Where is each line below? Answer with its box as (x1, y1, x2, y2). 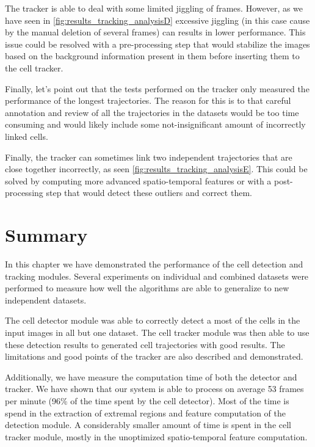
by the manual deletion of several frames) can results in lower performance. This (5, 26, 306, 38)
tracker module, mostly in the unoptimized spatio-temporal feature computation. (5, 430, 308, 443)
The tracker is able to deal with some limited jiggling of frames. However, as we (5, 2, 303, 14)
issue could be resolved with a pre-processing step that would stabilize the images (5, 37, 310, 50)
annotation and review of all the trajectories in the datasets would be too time (5, 106, 299, 118)
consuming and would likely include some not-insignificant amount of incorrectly (5, 118, 306, 131)
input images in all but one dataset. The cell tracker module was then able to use (5, 326, 310, 338)
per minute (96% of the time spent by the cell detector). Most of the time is (5, 394, 289, 407)
